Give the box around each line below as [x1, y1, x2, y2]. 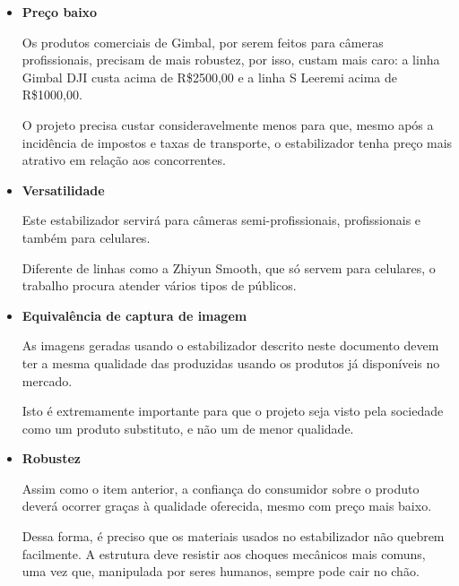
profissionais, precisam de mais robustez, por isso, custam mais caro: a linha [22, 50, 440, 69]
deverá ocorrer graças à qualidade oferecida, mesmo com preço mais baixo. [22, 496, 432, 515]
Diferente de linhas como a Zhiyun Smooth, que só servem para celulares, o [22, 258, 436, 277]
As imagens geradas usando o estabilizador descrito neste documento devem [22, 336, 439, 355]
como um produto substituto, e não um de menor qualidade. [22, 418, 354, 437]
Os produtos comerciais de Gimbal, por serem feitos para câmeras [22, 32, 384, 51]
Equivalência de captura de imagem [22, 306, 247, 324]
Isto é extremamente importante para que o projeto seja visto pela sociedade [22, 401, 444, 420]
